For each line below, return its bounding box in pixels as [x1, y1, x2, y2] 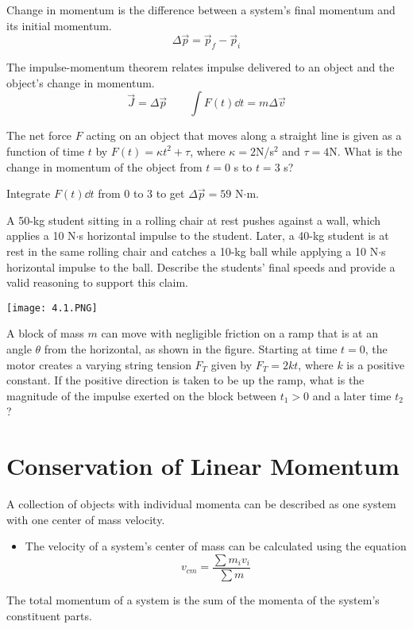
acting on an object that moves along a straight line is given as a [86, 127, 402, 144]
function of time [6, 142, 85, 159]
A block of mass [6, 325, 84, 342]
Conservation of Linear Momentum [6, 450, 399, 482]
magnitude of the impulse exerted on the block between [6, 387, 276, 403]
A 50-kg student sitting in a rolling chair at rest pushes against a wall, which [6, 211, 381, 228]
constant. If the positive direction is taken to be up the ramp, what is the [6, 372, 365, 388]
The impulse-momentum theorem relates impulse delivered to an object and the [6, 59, 395, 75]
